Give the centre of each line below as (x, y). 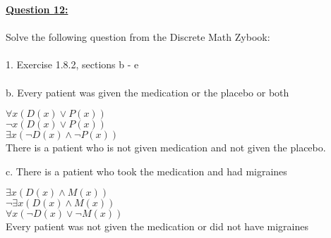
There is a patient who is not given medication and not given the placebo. (166, 148)
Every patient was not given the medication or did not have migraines (157, 226)
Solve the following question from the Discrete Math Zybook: (138, 37)
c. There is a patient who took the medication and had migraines (146, 171)
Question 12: (37, 9)
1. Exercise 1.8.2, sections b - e (72, 64)
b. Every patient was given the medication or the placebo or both (148, 92)
